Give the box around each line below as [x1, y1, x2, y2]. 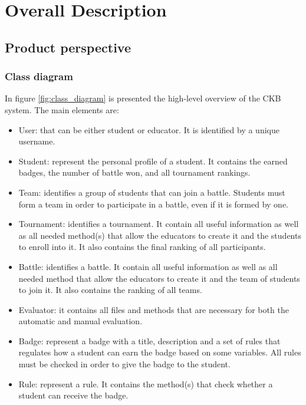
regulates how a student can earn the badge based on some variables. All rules [18, 346, 301, 358]
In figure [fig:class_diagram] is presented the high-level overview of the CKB [5, 92, 281, 104]
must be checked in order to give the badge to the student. [18, 358, 231, 370]
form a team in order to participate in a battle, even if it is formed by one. [18, 197, 289, 210]
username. [18, 135, 55, 147]
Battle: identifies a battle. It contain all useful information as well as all [18, 260, 278, 272]
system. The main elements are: [5, 103, 119, 116]
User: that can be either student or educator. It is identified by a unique [18, 123, 279, 136]
